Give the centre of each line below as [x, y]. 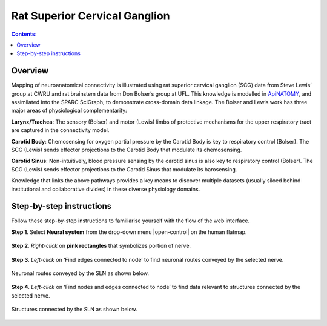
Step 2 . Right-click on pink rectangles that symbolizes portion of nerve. [101, 246]
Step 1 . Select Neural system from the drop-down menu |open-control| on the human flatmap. [129, 232]
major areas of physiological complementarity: [69, 111]
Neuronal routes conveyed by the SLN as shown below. [80, 273]
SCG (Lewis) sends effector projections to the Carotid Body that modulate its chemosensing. [127, 150]
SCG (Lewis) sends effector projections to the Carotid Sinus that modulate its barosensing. [124, 169]
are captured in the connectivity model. [60, 130]
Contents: [24, 34]
